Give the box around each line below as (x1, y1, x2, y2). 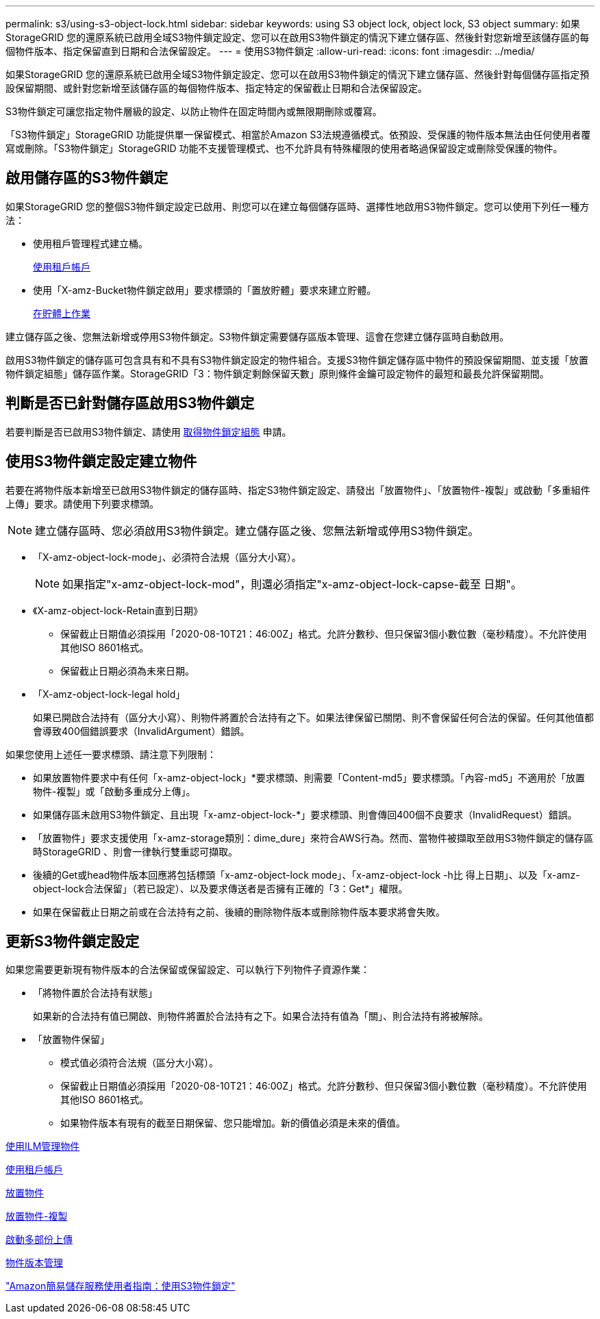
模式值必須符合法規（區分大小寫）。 (60, 1057, 218, 1069)
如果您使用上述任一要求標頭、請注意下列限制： (5, 748, 216, 760)
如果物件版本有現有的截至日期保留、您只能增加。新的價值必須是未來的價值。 (60, 1117, 405, 1129)
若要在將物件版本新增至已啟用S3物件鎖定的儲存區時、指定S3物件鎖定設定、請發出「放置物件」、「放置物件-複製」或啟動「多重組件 (5, 483, 590, 496)
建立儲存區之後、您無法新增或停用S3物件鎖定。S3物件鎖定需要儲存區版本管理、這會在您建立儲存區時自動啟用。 (5, 330, 510, 342)
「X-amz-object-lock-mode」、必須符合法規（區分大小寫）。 (33, 551, 301, 563)
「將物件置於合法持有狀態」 (33, 987, 158, 999)
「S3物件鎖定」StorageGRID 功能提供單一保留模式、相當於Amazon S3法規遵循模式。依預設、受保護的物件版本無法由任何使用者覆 (5, 129, 591, 140)
